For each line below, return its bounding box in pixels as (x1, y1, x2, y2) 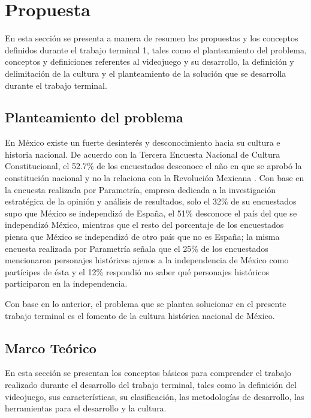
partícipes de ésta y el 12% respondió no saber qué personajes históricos (5, 265, 270, 278)
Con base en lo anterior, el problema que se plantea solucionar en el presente (5, 297, 286, 310)
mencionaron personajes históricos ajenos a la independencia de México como (5, 254, 289, 266)
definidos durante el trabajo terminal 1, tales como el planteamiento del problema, (5, 43, 307, 56)
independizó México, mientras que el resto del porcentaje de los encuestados (5, 218, 284, 231)
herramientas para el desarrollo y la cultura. (5, 402, 167, 414)
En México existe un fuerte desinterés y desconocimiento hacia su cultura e (5, 136, 280, 149)
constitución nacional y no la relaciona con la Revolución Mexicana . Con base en (5, 172, 304, 184)
